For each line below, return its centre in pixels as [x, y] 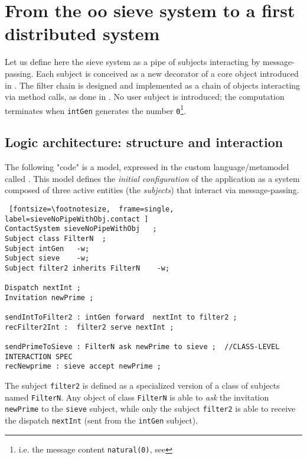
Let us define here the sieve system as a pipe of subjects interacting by [133, 62]
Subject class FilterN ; [55, 238]
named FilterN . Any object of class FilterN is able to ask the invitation [137, 397]
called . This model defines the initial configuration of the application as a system [152, 178]
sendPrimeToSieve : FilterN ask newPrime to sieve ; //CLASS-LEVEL [142, 347]
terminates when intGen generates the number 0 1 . [96, 109]
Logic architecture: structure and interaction [144, 142]
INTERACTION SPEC [39, 357]
